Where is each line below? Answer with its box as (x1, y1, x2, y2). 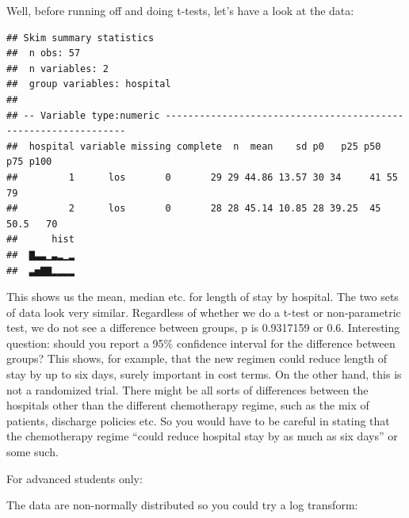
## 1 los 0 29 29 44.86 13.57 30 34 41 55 (6, 171, 398, 183)
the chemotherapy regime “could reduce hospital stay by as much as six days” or (6, 428, 398, 444)
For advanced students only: (6, 470, 143, 486)
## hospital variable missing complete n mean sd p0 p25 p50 (6, 140, 381, 152)
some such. (6, 444, 59, 460)
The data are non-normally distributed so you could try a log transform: (6, 497, 358, 513)
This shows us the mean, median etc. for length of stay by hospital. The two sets (6, 288, 399, 305)
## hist (6, 234, 75, 246)
